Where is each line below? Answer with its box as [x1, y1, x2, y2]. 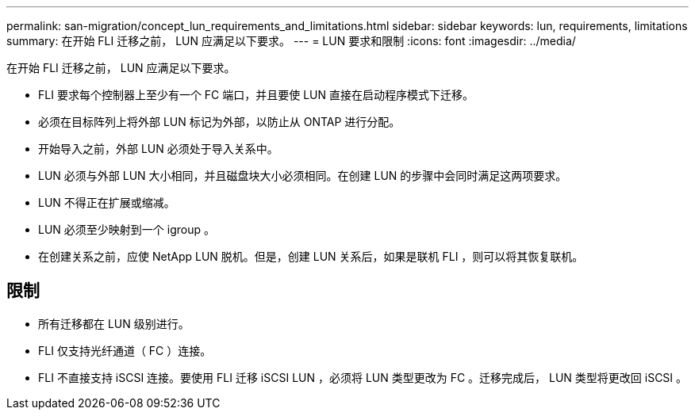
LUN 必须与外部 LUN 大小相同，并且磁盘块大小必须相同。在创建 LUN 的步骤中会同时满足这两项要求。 [38, 169, 567, 182]
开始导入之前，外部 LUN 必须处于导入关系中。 [38, 142, 278, 155]
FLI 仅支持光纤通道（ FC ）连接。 [38, 343, 212, 357]
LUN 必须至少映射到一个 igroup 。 [38, 223, 215, 236]
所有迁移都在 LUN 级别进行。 [38, 316, 190, 330]
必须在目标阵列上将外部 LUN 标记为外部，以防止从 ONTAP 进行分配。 [38, 115, 401, 128]
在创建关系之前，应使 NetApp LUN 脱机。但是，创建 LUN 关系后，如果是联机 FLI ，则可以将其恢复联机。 [38, 250, 584, 263]
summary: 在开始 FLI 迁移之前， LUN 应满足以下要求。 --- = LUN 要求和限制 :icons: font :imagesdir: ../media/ [6, 34, 576, 48]
